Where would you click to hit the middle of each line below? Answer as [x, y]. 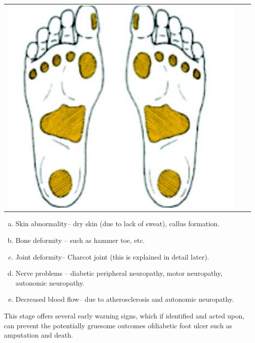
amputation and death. [38, 335]
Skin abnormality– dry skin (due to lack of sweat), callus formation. [117, 224]
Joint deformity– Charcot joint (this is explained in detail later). [112, 256]
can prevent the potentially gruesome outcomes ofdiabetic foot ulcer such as [118, 325]
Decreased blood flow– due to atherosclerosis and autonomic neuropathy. [125, 299]
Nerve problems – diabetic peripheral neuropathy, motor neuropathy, [119, 273]
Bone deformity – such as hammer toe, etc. [80, 240]
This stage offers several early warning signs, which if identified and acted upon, [124, 315]
